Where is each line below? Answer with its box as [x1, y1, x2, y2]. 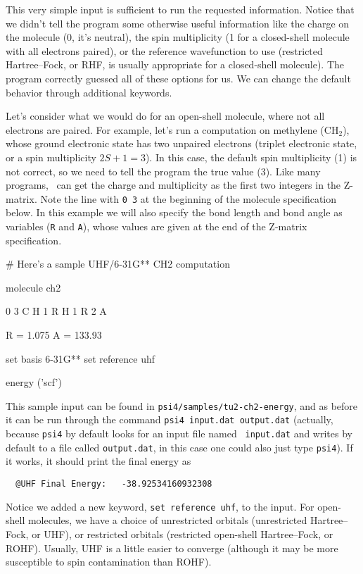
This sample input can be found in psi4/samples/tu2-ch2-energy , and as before [6, 398, 358, 413]
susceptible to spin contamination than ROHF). [6, 554, 212, 569]
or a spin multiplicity [6, 149, 96, 164]
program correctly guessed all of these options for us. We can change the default [6, 70, 351, 85]
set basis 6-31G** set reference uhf [6, 351, 155, 366]
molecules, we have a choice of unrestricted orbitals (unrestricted [27, 513, 307, 528]
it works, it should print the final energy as [6, 454, 191, 468]
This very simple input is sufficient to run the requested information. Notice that [6, 2, 355, 16]
